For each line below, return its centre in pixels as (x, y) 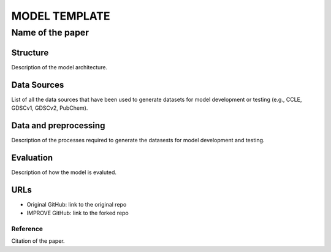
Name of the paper (50, 32)
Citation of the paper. (38, 241)
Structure (30, 52)
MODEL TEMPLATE (61, 16)
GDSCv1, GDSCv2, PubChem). (50, 108)
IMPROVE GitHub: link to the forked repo (78, 213)
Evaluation (32, 157)
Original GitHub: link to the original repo (77, 204)
